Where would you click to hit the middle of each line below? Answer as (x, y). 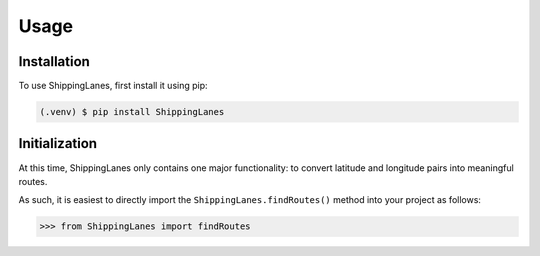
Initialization (58, 143)
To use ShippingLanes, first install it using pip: (113, 86)
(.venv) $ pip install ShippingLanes (132, 112)
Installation (54, 61)
